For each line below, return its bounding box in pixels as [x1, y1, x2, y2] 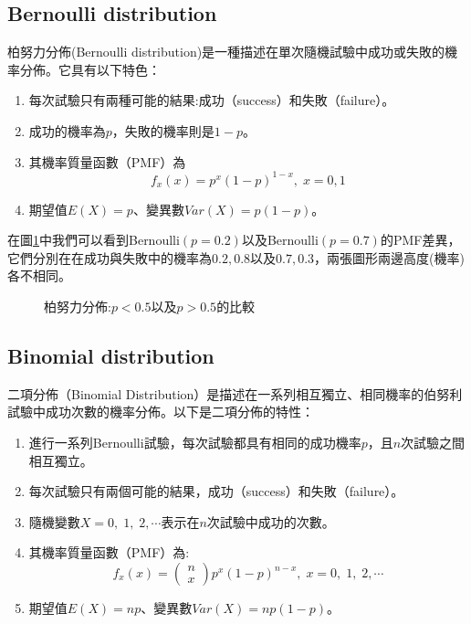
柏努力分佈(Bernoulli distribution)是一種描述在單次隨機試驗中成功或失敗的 [7, 42, 445, 61]
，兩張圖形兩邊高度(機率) [314, 248, 465, 267]
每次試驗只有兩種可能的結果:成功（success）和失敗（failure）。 [28, 90, 395, 110]
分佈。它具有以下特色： [19, 59, 161, 79]
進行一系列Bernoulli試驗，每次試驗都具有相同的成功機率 [28, 433, 361, 452]
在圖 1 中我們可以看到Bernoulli [7, 230, 180, 249]
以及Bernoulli [241, 230, 319, 249]
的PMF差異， [380, 230, 461, 249]
